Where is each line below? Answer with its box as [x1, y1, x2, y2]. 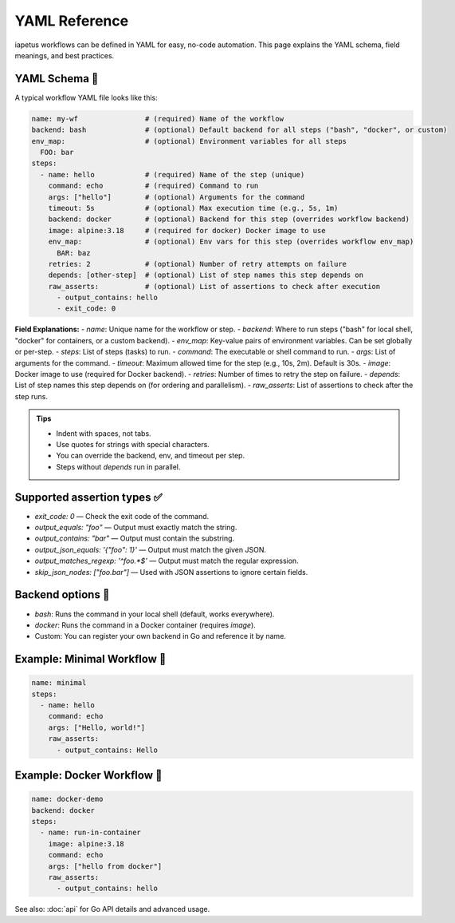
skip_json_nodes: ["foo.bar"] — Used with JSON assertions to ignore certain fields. [34, 567, 308, 576]
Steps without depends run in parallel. [56, 461, 181, 471]
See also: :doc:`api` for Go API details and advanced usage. [14, 905, 210, 914]
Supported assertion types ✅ [14, 490, 163, 504]
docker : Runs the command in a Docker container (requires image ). [34, 620, 257, 630]
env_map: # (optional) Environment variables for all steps [31, 137, 347, 145]
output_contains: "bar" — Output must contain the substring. [34, 533, 235, 543]
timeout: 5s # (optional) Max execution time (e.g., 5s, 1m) [48, 204, 339, 212]
